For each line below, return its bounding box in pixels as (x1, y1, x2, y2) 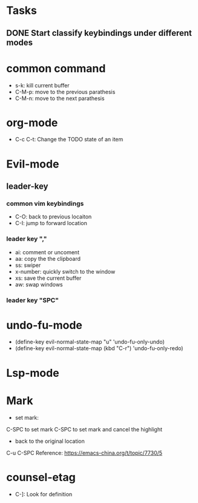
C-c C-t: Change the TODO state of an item (15, 136, 124, 143)
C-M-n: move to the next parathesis (15, 95, 105, 102)
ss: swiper (15, 262, 41, 269)
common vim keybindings (6, 199, 84, 208)
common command (6, 61, 106, 75)
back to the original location (15, 437, 85, 445)
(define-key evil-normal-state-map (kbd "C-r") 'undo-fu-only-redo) (15, 345, 183, 352)
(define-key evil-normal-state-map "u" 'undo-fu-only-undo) (15, 338, 165, 346)
